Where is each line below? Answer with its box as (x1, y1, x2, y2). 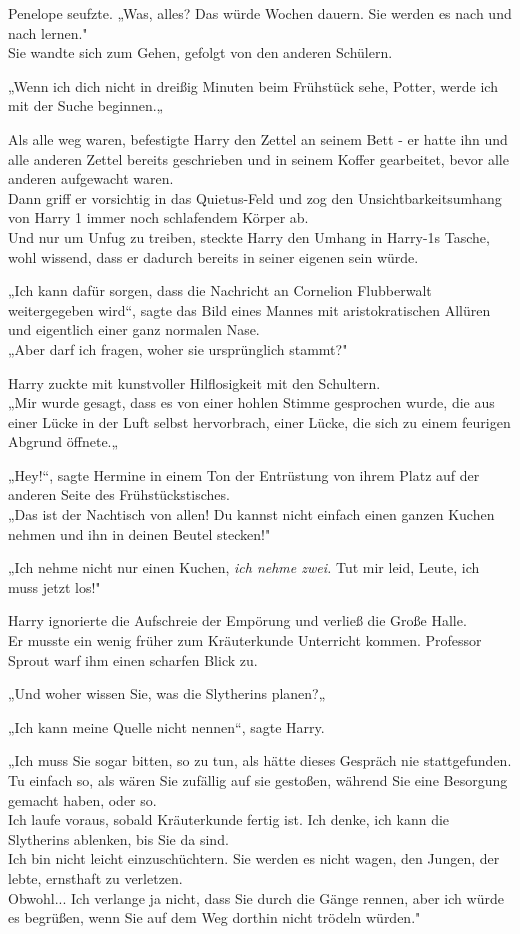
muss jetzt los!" (8, 576, 101, 597)
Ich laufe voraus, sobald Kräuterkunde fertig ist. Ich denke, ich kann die (8, 809, 450, 830)
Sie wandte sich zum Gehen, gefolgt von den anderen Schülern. (8, 42, 393, 63)
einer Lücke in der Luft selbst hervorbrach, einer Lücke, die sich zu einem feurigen (8, 411, 511, 432)
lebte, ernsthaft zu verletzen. (8, 867, 183, 888)
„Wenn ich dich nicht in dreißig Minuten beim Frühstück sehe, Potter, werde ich (8, 75, 498, 96)
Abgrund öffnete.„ (8, 431, 119, 452)
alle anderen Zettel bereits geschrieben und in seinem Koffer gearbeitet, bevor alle (8, 148, 509, 169)
